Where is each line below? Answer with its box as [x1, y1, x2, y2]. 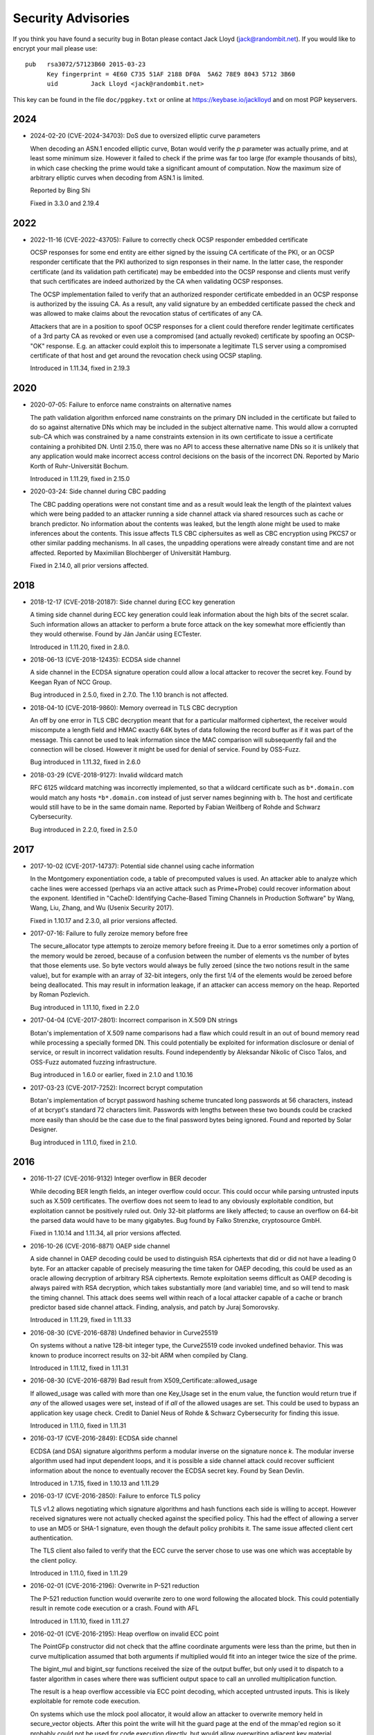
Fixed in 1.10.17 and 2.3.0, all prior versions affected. [30, 916, 178, 924]
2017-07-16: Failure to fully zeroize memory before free [30, 929, 188, 938]
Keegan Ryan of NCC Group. [30, 677, 112, 686]
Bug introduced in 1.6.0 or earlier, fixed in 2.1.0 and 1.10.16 [30, 1071, 193, 1079]
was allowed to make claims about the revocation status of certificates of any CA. [30, 310, 263, 318]
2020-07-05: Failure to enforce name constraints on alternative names [30, 400, 232, 409]
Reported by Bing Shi [30, 186, 91, 194]
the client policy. [30, 1556, 78, 1564]
